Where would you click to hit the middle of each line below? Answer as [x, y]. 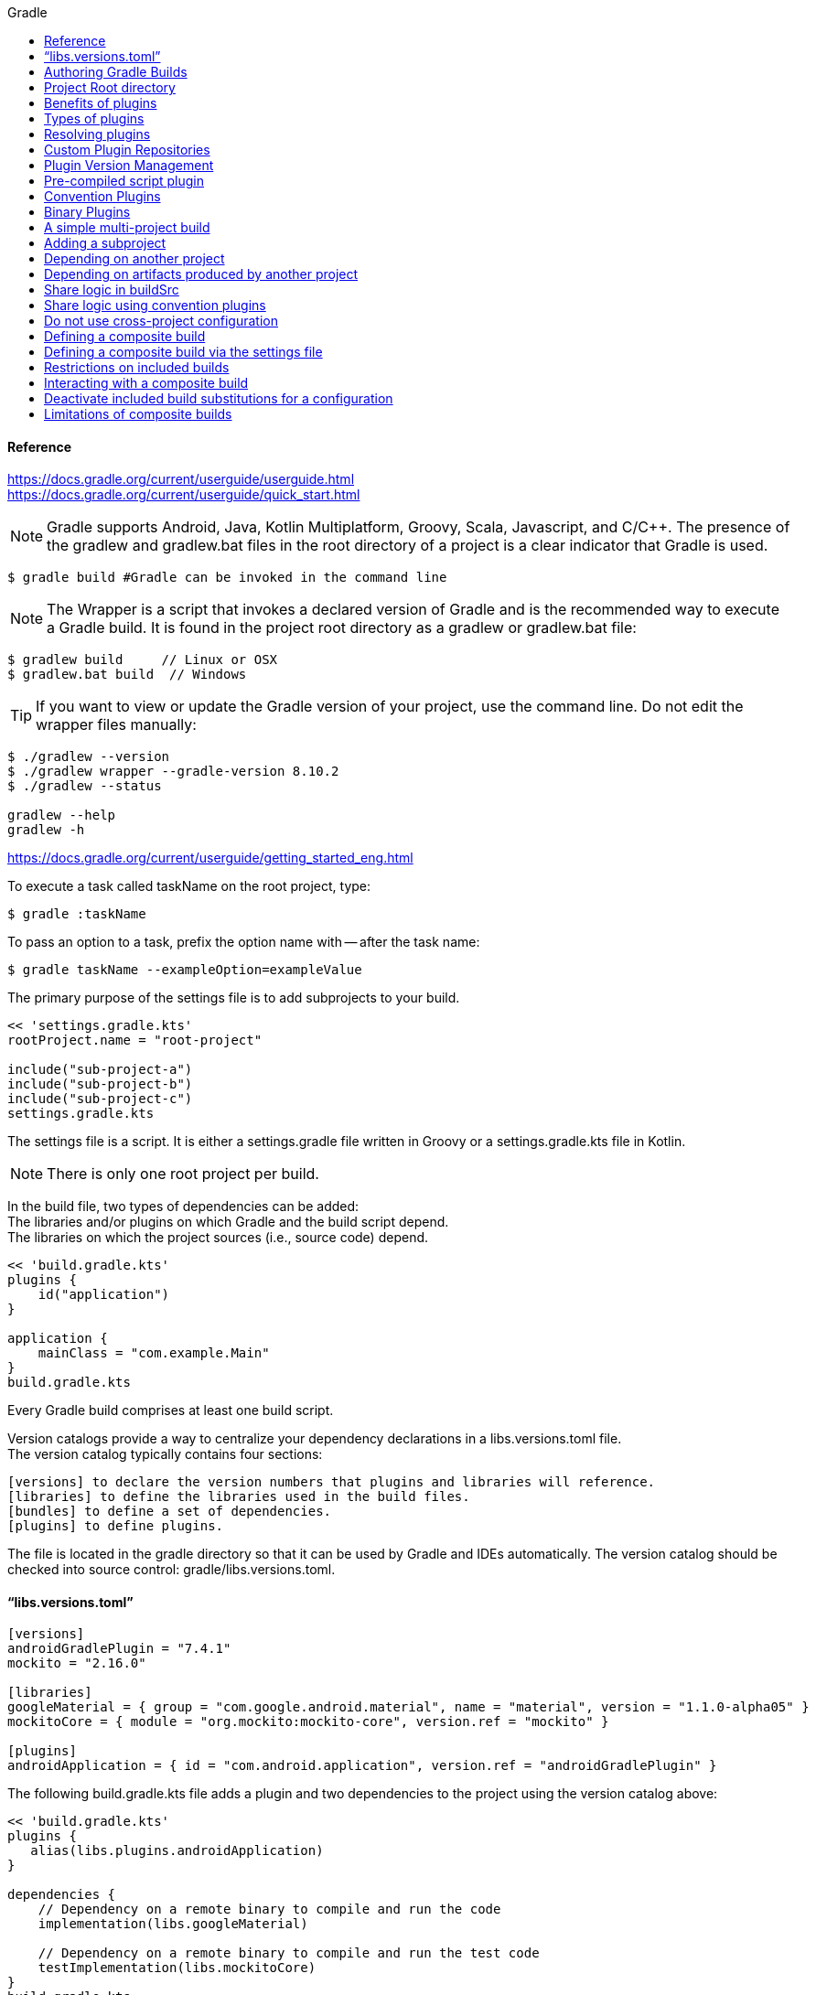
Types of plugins [94, 118]
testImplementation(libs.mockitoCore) [177, 1968]
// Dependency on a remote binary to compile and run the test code [289, 1953]
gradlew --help [62, 815]
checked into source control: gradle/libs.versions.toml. [172, 1570]
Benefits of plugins [101, 103]
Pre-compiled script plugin [124, 181]
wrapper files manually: [116, 725]
